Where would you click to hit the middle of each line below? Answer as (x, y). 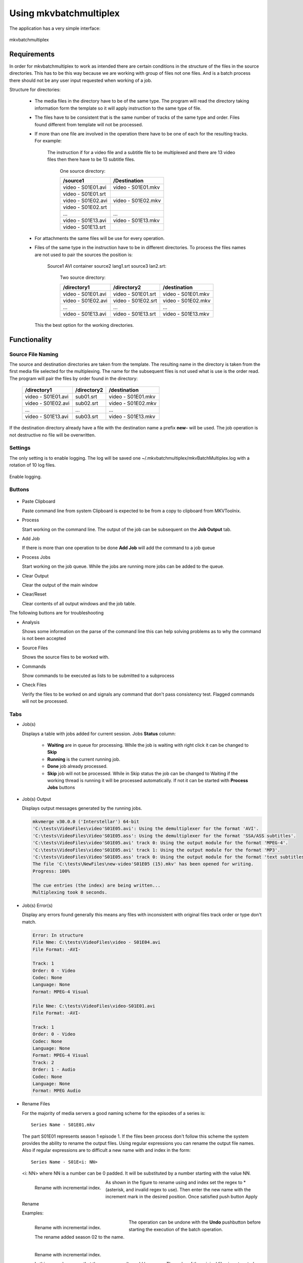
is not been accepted (44, 639)
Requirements (32, 54)
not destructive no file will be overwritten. (53, 435)
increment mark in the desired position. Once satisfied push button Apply (181, 1197)
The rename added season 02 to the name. (80, 1237)
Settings (20, 448)
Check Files (34, 685)
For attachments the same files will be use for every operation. (100, 238)
